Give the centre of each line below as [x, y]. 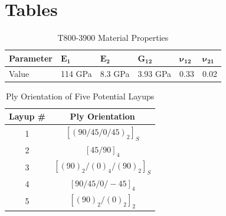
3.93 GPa [155, 73]
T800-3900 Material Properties [113, 38]
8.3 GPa [115, 73]
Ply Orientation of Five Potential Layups [80, 96]
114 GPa [76, 73]
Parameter [31, 58]
